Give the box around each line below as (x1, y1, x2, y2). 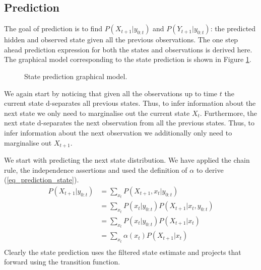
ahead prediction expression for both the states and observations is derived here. (4, 44, 252, 54)
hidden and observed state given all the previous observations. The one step (4, 34, 238, 45)
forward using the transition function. (4, 256, 120, 267)
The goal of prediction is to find (4, 23, 102, 34)
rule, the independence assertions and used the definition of (4, 164, 187, 175)
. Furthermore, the (200, 107, 257, 118)
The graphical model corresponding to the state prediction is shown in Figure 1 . (4, 54, 251, 64)
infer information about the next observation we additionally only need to (4, 127, 232, 138)
